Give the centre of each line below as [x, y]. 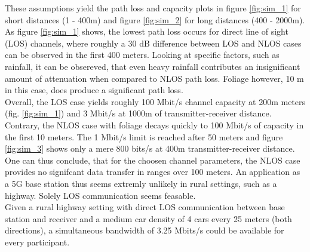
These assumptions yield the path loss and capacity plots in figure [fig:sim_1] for [153, 8]
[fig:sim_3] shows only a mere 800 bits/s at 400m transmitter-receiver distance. [150, 148]
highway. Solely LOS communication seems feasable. [100, 195]
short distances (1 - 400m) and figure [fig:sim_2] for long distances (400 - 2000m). [155, 19]
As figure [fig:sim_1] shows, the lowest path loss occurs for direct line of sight [147, 31]
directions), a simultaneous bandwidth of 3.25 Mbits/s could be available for [145, 230]
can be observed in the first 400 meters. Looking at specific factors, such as [142, 55]
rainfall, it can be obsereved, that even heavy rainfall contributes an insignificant [153, 66]
